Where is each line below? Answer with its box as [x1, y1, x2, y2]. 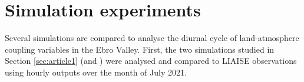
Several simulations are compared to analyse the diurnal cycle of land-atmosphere [5, 32, 299, 44]
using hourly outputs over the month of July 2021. [5, 66, 187, 78]
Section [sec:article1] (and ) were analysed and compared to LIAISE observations [5, 54, 297, 67]
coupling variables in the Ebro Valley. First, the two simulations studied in [5, 43, 275, 55]
